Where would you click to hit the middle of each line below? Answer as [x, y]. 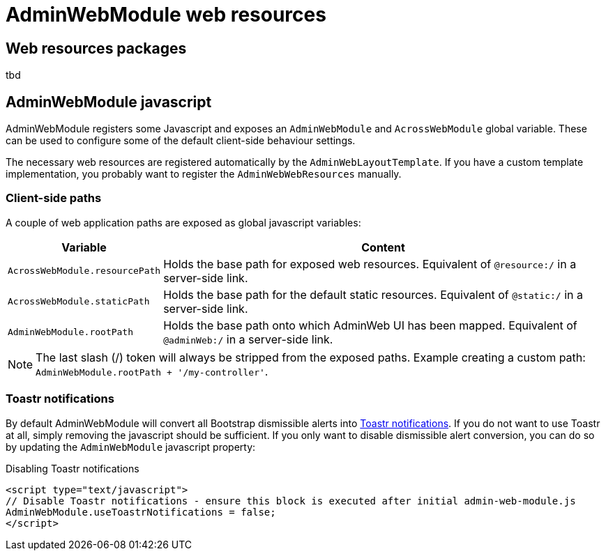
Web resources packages [96, 48]
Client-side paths [54, 198]
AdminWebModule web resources [166, 15]
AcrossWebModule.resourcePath [84, 271]
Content [383, 247]
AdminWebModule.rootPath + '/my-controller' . [152, 371]
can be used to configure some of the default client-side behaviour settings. [181, 141]
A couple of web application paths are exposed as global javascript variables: [183, 222]
